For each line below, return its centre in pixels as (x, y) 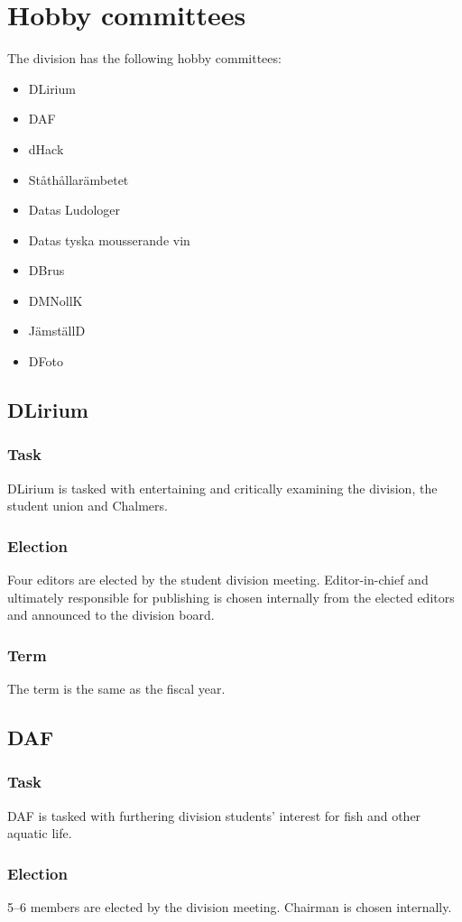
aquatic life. (40, 833)
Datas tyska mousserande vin (109, 240)
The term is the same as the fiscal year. (116, 689)
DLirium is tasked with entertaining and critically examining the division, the (222, 488)
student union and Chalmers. (88, 506)
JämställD (57, 331)
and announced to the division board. (111, 615)
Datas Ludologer (74, 210)
